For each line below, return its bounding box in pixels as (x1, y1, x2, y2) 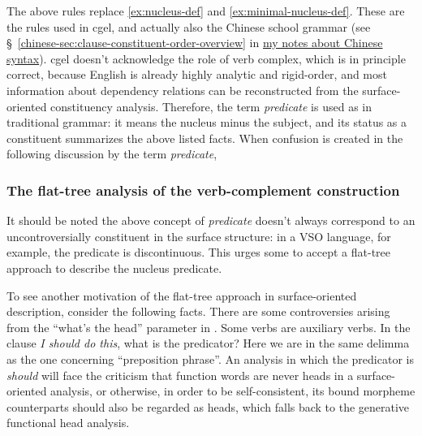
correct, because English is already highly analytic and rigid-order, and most (6, 66, 387, 83)
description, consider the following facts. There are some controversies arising (6, 303, 390, 320)
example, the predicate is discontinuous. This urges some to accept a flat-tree (6, 244, 391, 261)
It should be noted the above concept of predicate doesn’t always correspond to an (6, 212, 416, 229)
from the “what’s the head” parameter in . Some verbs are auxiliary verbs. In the (6, 318, 411, 335)
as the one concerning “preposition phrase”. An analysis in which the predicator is (6, 350, 414, 367)
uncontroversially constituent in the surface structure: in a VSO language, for (6, 227, 391, 244)
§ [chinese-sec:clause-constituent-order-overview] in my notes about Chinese (6, 34, 383, 51)
